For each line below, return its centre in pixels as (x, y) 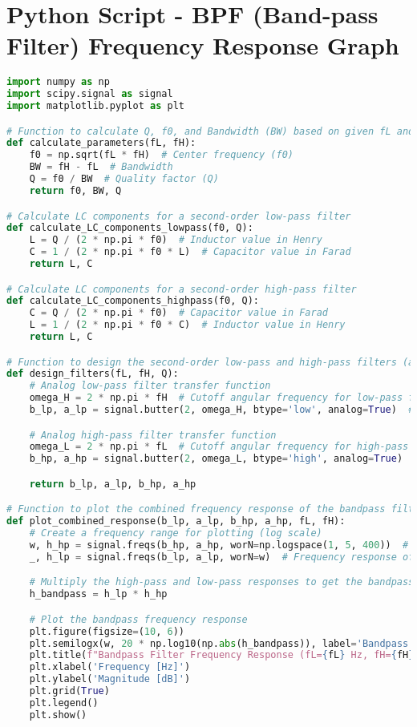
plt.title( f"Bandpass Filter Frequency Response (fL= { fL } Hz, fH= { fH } (222, 655)
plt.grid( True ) (69, 691)
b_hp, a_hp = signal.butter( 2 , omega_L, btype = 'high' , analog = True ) (216, 459)
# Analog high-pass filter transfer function (153, 435)
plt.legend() (64, 703)
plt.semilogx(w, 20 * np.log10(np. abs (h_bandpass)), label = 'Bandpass (219, 643)
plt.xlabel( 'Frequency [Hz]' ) (110, 667)
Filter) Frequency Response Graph (203, 45)
